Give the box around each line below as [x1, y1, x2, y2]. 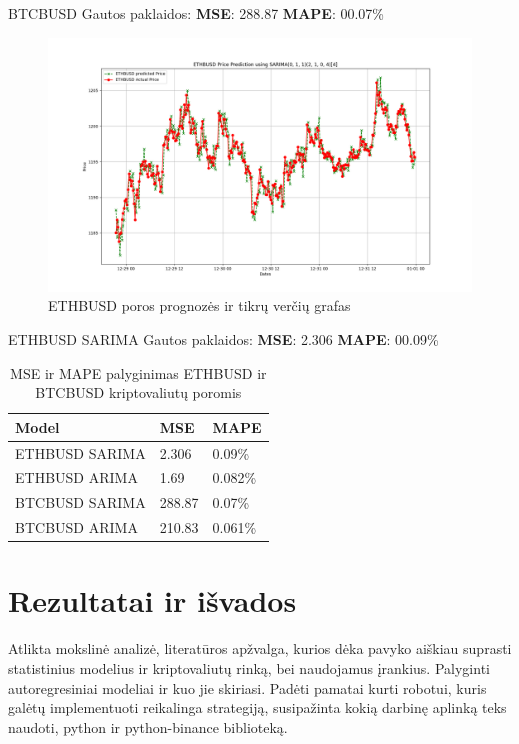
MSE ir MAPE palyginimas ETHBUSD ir [10, 362, 267, 383]
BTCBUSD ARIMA [15, 517, 138, 538]
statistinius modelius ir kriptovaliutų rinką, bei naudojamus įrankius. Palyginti [8, 657, 490, 678]
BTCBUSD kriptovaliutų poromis [35, 382, 242, 403]
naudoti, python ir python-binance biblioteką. [8, 716, 288, 737]
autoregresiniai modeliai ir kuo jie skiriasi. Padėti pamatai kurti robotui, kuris [8, 677, 487, 698]
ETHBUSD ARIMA [15, 467, 138, 488]
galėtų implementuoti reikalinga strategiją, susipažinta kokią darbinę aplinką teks [8, 697, 507, 718]
